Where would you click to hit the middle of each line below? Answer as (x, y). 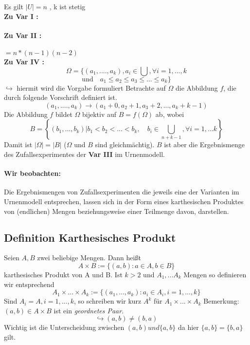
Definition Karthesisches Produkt (90, 237)
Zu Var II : (23, 35)
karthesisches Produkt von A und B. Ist (63, 274)
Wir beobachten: (32, 173)
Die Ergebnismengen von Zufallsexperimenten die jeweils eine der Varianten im (122, 192)
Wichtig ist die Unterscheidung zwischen (64, 327)
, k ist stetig (67, 6)
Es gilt (14, 6)
